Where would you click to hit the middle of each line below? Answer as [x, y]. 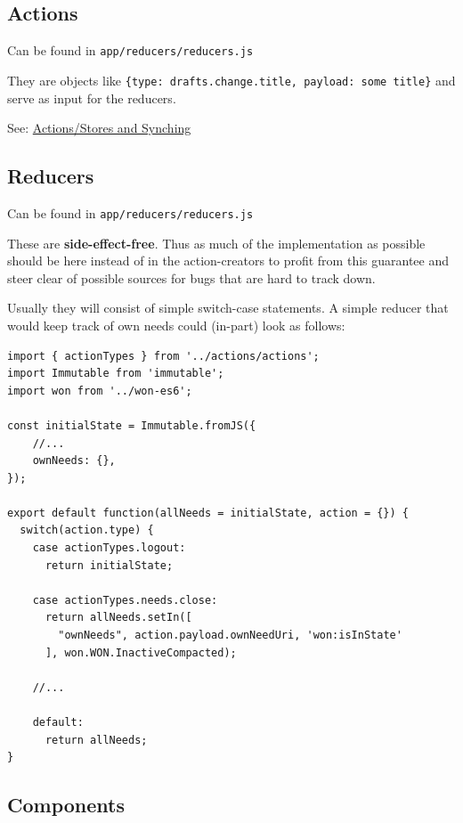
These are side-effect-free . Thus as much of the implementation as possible [216, 243]
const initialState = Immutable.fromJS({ [132, 425]
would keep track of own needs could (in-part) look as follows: [176, 325]
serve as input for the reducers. [92, 98]
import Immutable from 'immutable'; [116, 374]
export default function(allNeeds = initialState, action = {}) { [208, 513]
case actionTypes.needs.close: [125, 600]
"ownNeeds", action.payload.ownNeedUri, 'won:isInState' [230, 636]
